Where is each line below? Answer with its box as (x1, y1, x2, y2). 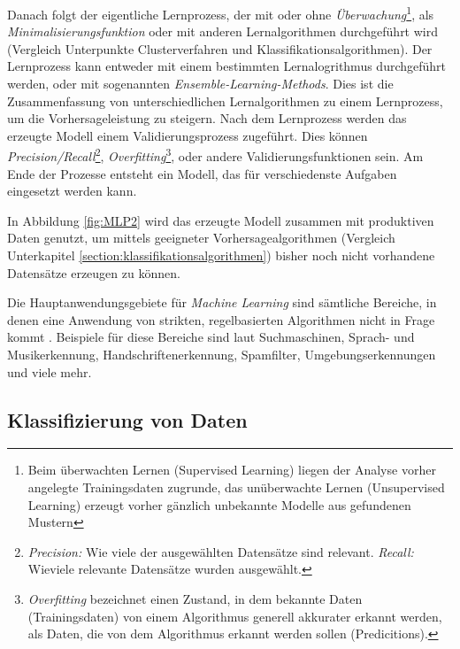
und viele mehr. (7, 362, 92, 381)
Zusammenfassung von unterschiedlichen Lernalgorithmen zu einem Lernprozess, (7, 91, 443, 110)
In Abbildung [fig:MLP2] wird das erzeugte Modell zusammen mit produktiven (7, 211, 434, 229)
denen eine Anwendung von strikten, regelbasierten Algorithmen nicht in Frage (7, 310, 435, 328)
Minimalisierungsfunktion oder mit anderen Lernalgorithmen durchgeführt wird (7, 22, 438, 41)
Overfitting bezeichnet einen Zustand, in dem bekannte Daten (27, 589, 363, 607)
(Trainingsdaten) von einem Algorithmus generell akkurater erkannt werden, (27, 607, 442, 625)
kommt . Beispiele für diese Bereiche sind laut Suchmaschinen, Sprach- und (7, 328, 415, 346)
